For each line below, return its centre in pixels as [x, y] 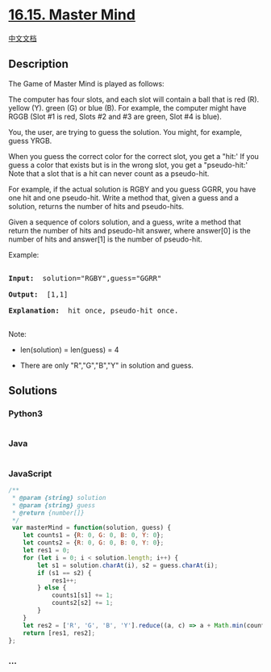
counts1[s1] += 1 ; [82, 595]
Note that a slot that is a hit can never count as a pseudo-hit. [109, 173]
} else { [52, 588]
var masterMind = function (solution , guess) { [92, 528]
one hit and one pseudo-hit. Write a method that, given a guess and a [124, 197]
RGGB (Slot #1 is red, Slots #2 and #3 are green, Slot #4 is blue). [115, 116]
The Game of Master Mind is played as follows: [86, 83]
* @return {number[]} [48, 513]
